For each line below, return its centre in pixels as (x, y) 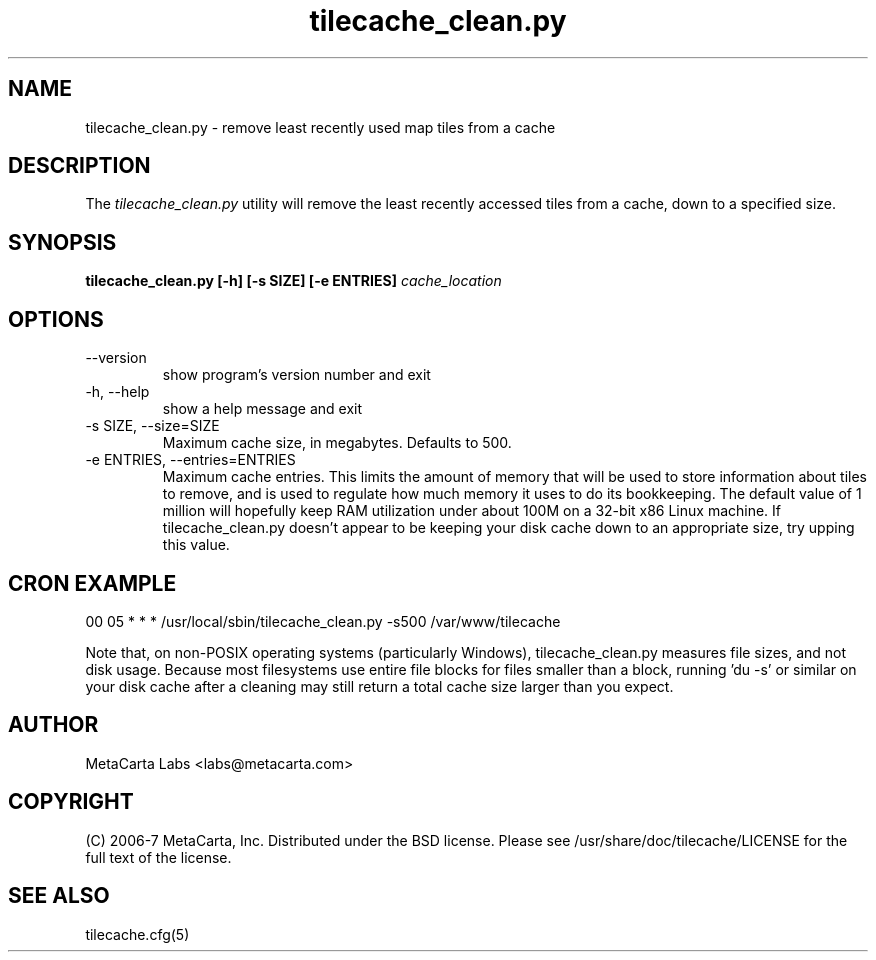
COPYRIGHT (71, 802)
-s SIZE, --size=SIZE (152, 426)
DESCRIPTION (79, 166)
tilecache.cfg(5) (137, 934)
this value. (196, 545)
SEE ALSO (59, 896)
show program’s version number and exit (296, 375)
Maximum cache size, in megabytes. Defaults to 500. (337, 443)
